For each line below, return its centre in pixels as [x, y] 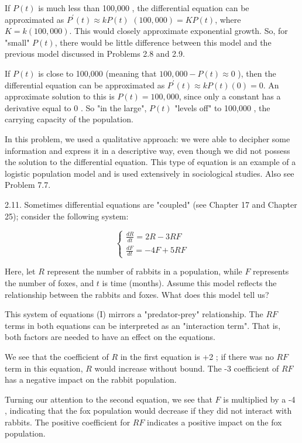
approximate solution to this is [60, 96]
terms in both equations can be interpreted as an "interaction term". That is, [143, 325]
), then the [257, 73]
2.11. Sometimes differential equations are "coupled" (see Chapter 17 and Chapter [151, 204]
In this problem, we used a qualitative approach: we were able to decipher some [147, 138]
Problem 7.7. [28, 185]
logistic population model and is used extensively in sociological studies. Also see [150, 173]
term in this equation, [44, 368]
